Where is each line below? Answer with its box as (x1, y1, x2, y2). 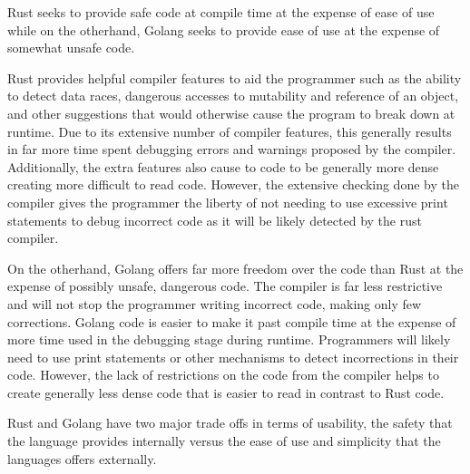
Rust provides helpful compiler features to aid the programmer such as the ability (7, 68, 462, 87)
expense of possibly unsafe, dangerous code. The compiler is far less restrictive (7, 276, 443, 295)
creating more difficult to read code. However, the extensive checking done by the (7, 175, 459, 194)
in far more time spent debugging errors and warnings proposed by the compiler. (7, 140, 456, 159)
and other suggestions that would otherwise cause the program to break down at (7, 103, 455, 122)
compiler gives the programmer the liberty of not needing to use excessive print (7, 192, 448, 211)
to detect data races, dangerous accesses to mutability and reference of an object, (7, 86, 459, 105)
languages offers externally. (7, 449, 157, 468)
